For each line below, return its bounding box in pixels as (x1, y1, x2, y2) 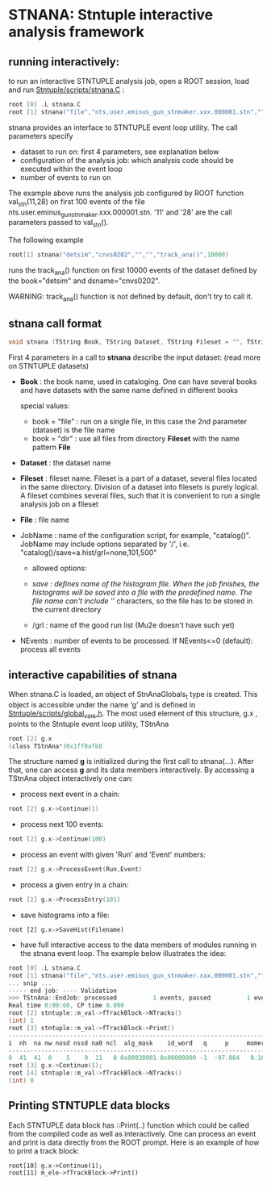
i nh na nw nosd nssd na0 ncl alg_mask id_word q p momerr (8, 1039, 269, 1047)
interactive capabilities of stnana (8, 668, 177, 682)
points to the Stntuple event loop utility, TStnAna (8, 719, 169, 728)
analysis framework (8, 23, 145, 41)
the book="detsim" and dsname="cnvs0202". (8, 276, 161, 286)
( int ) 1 (8, 1016, 35, 1025)
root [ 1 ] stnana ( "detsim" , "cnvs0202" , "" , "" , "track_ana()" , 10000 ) (8, 251, 229, 259)
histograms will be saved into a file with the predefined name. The (31, 587, 252, 598)
